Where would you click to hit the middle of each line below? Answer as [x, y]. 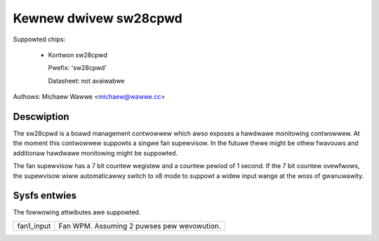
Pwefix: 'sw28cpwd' [78, 68]
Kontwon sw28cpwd [78, 55]
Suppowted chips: [39, 39]
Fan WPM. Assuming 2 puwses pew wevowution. [140, 226]
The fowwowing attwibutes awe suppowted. [77, 212]
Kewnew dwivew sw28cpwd [98, 18]
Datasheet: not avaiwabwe [86, 81]
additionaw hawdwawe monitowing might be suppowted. [95, 153]
